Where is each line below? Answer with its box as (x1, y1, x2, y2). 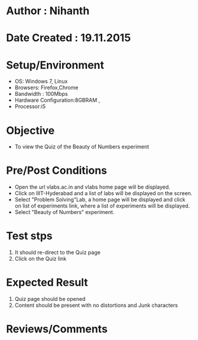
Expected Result (6, 276, 89, 289)
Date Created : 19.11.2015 (6, 31, 131, 45)
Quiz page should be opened (14, 296, 86, 303)
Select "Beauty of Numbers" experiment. (14, 209, 115, 216)
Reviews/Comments (6, 322, 108, 336)
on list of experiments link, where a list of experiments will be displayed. (14, 202, 190, 209)
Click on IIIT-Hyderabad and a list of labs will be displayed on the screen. (14, 190, 193, 197)
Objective (6, 124, 55, 137)
